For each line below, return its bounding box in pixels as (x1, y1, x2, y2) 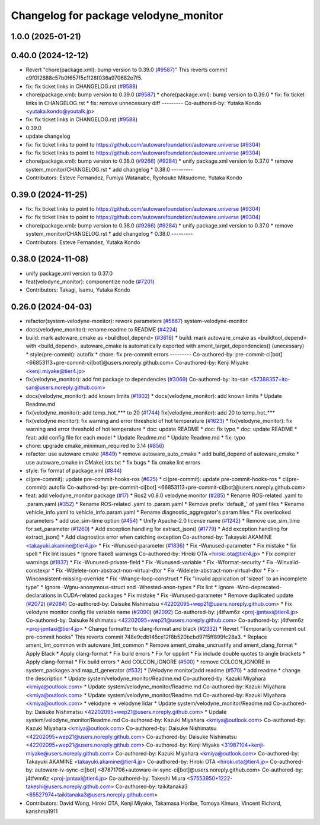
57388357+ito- (253, 375, 290, 383)
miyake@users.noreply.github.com (25, 750, 111, 757)
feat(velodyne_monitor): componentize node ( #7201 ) (25, 278, 155, 285)
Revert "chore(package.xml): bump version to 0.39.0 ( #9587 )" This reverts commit (25, 66, 228, 74)
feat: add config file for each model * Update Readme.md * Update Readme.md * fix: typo (25, 434, 245, 441)
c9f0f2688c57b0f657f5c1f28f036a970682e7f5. (25, 74, 143, 81)
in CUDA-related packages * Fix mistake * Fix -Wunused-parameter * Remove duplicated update (57, 592, 293, 599)
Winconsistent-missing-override (25, 575, 105, 582)
